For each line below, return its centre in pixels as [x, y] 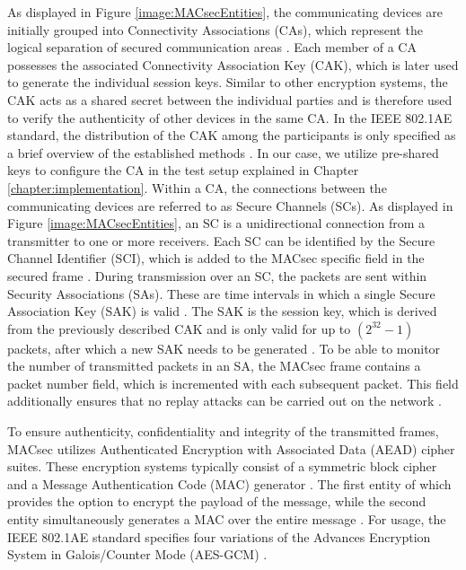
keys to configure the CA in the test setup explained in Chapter [183, 170]
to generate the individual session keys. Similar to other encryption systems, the [228, 82]
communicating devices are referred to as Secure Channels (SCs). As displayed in [230, 205]
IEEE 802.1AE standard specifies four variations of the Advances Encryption [219, 536]
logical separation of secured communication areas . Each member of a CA [212, 47]
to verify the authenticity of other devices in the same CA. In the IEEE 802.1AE [230, 117]
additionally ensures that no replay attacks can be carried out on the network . [224, 401]
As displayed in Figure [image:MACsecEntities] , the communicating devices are [225, 12]
